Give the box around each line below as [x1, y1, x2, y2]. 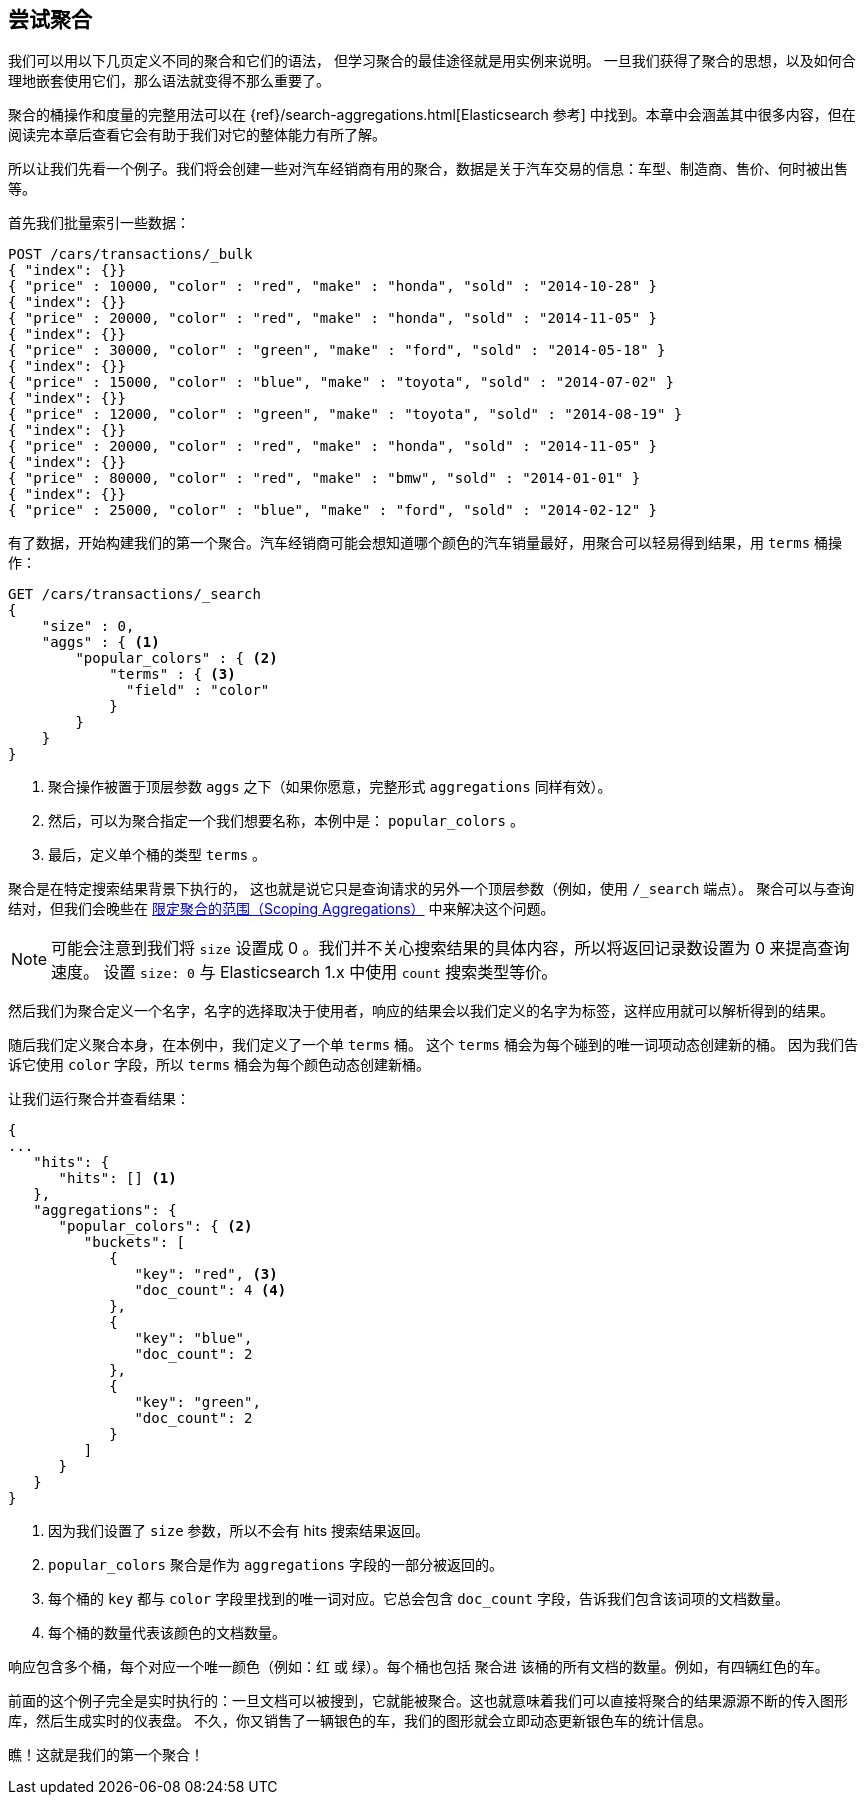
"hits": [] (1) [58, 1170, 177, 1187]
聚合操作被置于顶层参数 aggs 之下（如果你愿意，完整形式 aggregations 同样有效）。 [48, 778, 612, 796]
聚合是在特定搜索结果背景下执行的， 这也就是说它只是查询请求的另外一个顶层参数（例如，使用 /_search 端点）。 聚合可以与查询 [8, 880, 855, 898]
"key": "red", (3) [134, 1266, 278, 1283]
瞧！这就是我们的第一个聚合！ [8, 1746, 204, 1764]
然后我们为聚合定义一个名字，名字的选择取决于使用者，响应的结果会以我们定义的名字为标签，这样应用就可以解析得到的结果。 [8, 1002, 834, 1020]
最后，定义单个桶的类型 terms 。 [48, 846, 267, 864]
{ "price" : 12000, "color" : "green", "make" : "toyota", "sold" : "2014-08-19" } [8, 406, 683, 423]
